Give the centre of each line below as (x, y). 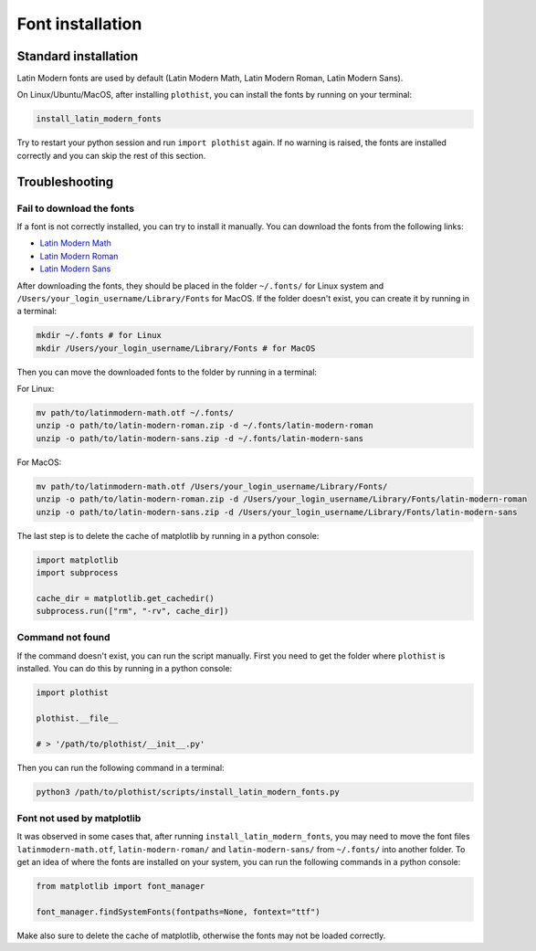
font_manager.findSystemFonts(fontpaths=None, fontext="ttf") (178, 912)
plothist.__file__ (77, 719)
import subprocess (77, 572)
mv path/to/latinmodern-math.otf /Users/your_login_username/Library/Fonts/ (212, 486)
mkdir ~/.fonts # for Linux (99, 335)
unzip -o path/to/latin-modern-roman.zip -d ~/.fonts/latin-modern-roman (205, 426)
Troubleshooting (65, 181)
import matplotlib (77, 560)
